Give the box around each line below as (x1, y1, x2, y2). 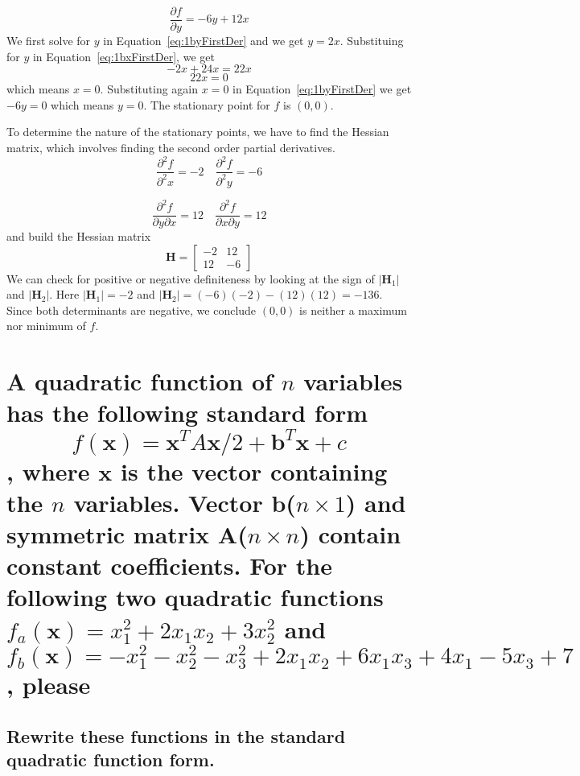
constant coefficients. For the (6, 549, 333, 582)
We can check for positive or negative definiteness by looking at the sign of (6, 270, 375, 287)
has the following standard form (6, 396, 368, 429)
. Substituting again (100, 80, 199, 97)
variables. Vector (73, 485, 263, 518)
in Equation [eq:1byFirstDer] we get (232, 80, 412, 97)
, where (6, 454, 90, 487)
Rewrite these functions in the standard (6, 723, 346, 748)
